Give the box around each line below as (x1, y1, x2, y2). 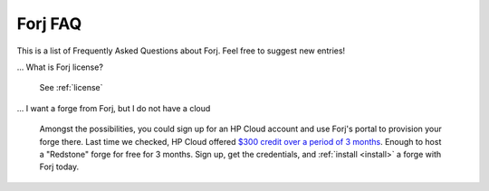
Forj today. (39, 161, 80, 172)
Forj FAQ (16, 14, 82, 33)
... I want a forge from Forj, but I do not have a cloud (16, 102, 211, 113)
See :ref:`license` (39, 82, 103, 93)
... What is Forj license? (16, 62, 104, 72)
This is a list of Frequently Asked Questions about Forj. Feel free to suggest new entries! (16, 45, 346, 56)
